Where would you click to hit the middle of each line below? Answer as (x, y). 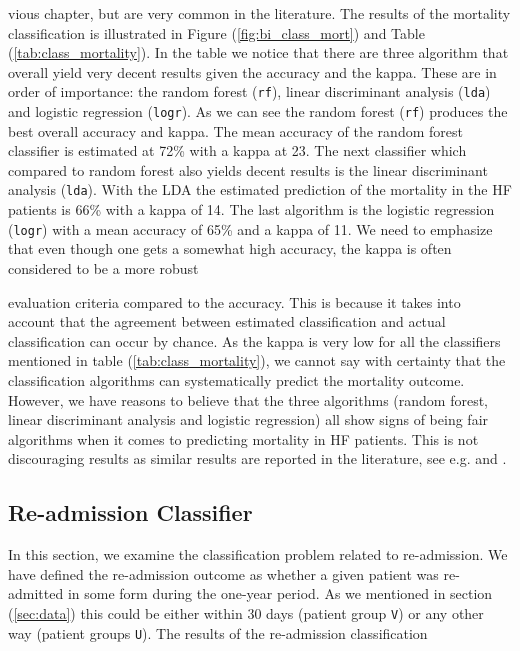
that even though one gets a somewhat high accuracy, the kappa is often (230, 248)
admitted (36, 593)
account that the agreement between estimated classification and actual (227, 321)
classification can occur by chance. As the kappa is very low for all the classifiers (254, 340)
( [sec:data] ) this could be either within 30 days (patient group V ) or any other (246, 612)
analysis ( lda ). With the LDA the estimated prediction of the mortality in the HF (260, 189)
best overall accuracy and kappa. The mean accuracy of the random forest (235, 130)
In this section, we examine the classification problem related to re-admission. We (258, 554)
